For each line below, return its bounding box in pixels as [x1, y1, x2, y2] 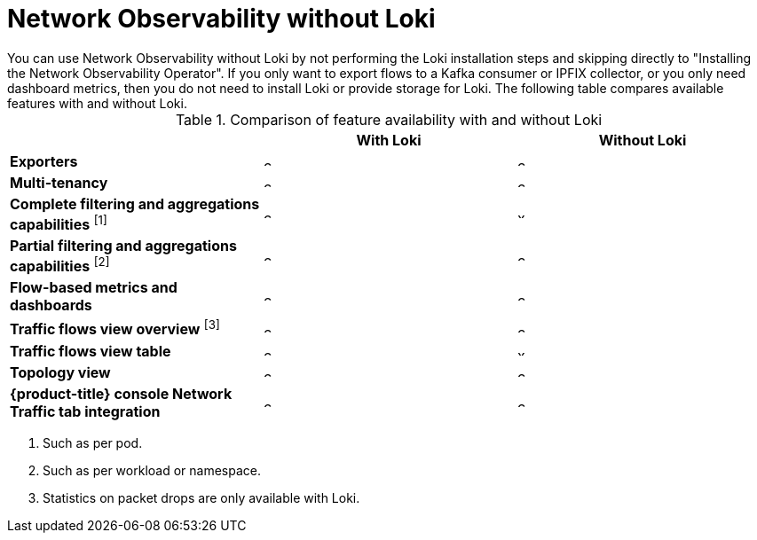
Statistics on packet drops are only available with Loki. [43, 489, 360, 505]
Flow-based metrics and [10, 278, 177, 297]
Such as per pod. [43, 434, 143, 450]
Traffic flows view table [10, 341, 171, 360]
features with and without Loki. [7, 95, 187, 111]
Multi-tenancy [10, 173, 108, 192]
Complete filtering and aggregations [10, 194, 260, 213]
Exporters [10, 152, 78, 170]
